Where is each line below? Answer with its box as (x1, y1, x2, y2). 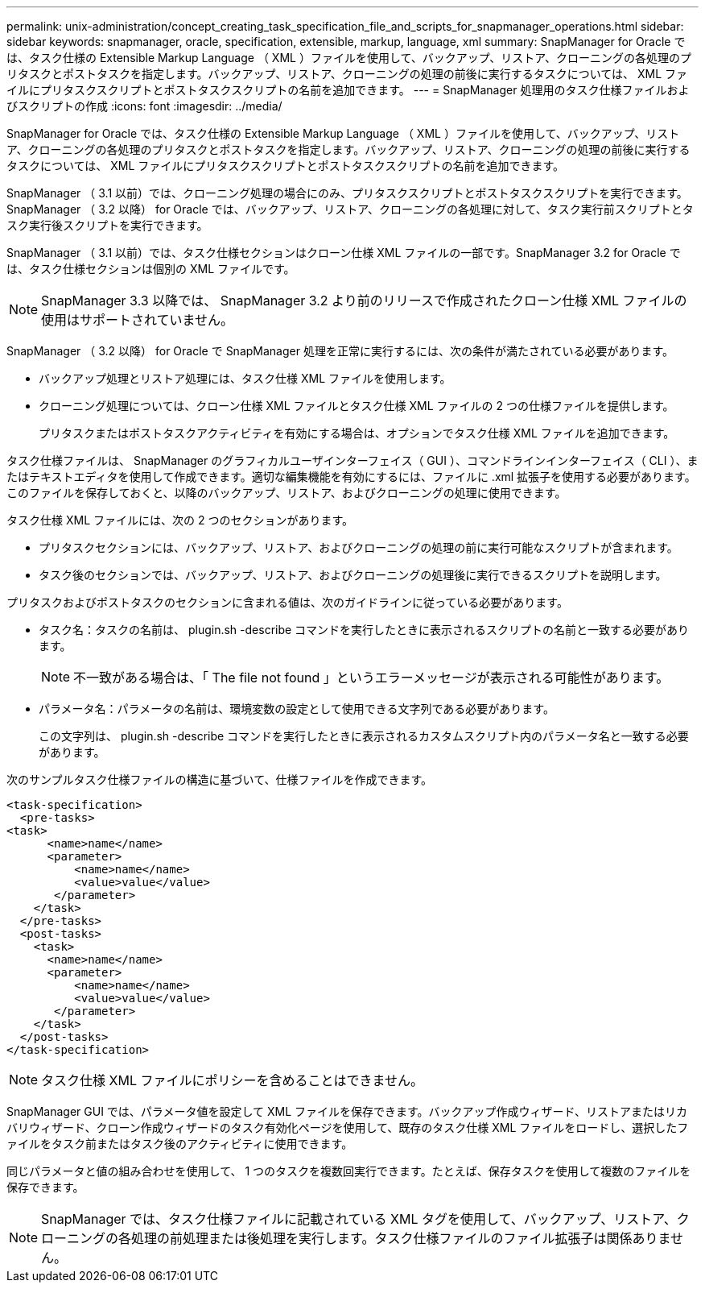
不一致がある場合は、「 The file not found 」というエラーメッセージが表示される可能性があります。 (73, 669, 670, 686)
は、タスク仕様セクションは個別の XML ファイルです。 (6, 262, 295, 276)
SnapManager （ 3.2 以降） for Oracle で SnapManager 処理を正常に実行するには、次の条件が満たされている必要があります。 (6, 344, 674, 358)
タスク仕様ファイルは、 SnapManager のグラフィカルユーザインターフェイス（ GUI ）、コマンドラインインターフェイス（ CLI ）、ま (6, 454, 699, 467)
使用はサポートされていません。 (41, 312, 234, 328)
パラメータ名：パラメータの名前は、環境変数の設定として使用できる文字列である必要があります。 (39, 702, 555, 715)
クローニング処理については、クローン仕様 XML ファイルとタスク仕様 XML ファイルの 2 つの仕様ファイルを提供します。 (39, 399, 674, 412)
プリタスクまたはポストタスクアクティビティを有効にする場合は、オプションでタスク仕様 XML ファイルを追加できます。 (39, 426, 675, 440)
